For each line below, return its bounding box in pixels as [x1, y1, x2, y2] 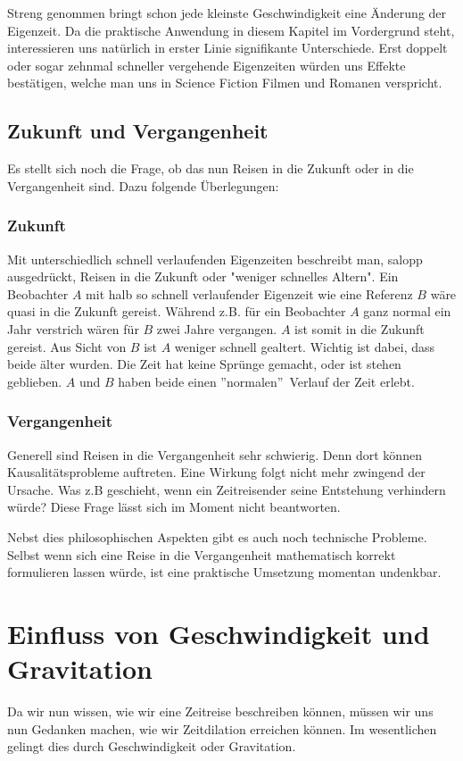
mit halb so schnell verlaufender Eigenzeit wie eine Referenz [86, 284, 413, 303]
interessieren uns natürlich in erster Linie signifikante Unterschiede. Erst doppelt [7, 38, 448, 57]
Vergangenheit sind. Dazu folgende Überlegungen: [7, 176, 279, 195]
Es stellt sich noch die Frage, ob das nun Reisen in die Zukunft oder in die [7, 159, 414, 178]
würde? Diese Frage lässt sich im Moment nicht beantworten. [7, 498, 341, 516]
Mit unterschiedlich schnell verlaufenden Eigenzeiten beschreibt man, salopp [7, 249, 423, 268]
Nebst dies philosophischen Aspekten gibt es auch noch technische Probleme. [7, 527, 427, 546]
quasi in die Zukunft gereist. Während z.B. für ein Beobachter [7, 302, 346, 321]
